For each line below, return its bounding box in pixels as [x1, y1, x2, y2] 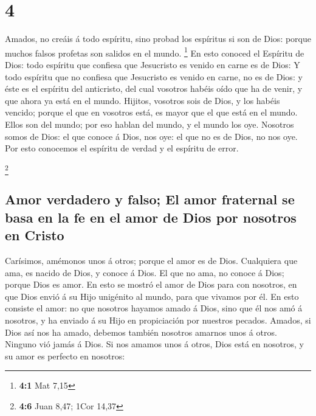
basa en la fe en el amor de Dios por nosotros [5, 207, 297, 226]
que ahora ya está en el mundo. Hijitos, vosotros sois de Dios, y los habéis [5, 94, 280, 106]
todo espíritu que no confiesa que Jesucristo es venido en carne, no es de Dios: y [5, 70, 303, 83]
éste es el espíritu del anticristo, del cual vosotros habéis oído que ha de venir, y [5, 82, 303, 95]
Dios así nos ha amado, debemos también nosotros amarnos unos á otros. [5, 325, 277, 338]
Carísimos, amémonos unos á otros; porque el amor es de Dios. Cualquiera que [5, 254, 298, 267]
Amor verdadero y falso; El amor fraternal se [5, 190, 295, 209]
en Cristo [5, 226, 64, 244]
